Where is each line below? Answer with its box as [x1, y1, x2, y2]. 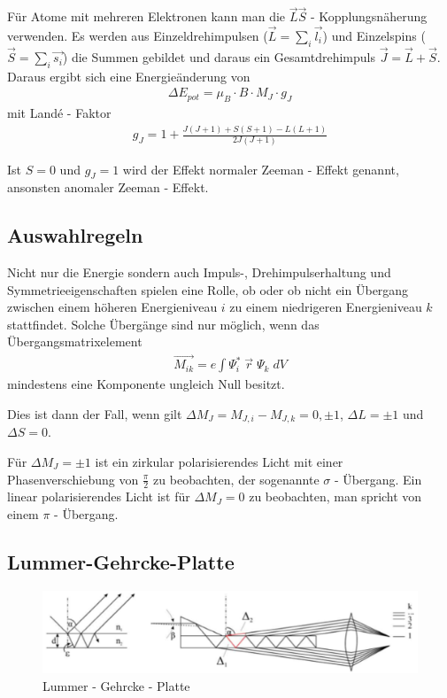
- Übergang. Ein [334, 469, 422, 488]
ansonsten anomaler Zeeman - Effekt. [7, 178, 209, 197]
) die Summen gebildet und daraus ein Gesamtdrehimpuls [62, 48, 375, 66]
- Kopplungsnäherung [310, 7, 428, 26]
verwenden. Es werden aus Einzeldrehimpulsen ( [7, 27, 268, 45]
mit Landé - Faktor [7, 104, 112, 122]
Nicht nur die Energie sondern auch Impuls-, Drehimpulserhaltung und [7, 263, 391, 282]
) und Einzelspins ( [322, 27, 426, 45]
